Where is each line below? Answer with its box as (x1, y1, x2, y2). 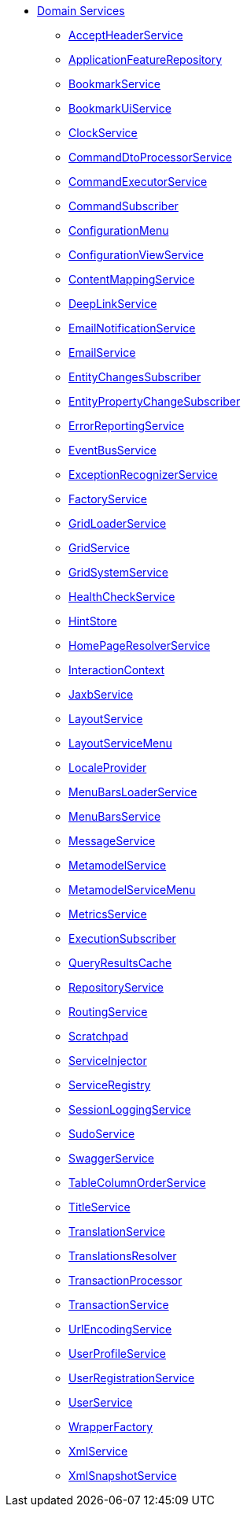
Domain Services (37, 4, 125, 17)
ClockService (68, 126, 138, 139)
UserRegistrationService (68, 1371, 195, 1385)
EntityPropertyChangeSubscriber (68, 395, 241, 408)
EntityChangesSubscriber (68, 370, 201, 384)
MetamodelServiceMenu (68, 883, 196, 896)
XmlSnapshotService (68, 1469, 177, 1482)
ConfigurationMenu (68, 224, 169, 237)
